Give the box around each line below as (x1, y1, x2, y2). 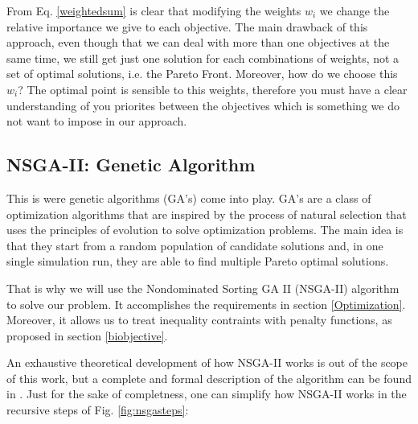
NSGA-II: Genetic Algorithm (6, 152, 256, 177)
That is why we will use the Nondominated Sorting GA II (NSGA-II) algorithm (6, 279, 400, 296)
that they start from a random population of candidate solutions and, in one (6, 237, 383, 253)
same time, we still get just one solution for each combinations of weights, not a (6, 49, 400, 66)
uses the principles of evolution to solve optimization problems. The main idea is (6, 221, 404, 238)
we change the (319, 2, 390, 19)
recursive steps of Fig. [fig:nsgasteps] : (6, 401, 189, 418)
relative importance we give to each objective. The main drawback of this (6, 18, 368, 35)
